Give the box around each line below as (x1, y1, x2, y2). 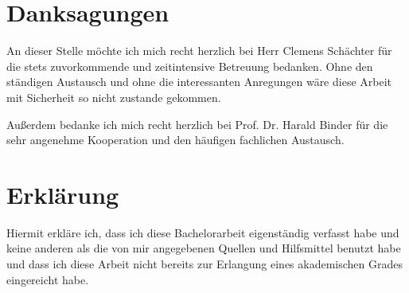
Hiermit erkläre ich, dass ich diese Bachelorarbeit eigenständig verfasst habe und (6, 224, 399, 240)
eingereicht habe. (6, 271, 89, 287)
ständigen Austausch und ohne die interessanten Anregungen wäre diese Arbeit (6, 73, 392, 90)
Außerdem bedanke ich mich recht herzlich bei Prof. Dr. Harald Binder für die (6, 115, 388, 132)
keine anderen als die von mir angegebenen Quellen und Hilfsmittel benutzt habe (6, 240, 401, 256)
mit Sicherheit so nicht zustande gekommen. (6, 88, 221, 105)
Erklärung (6, 178, 119, 210)
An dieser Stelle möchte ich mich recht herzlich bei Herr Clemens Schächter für (6, 42, 392, 59)
